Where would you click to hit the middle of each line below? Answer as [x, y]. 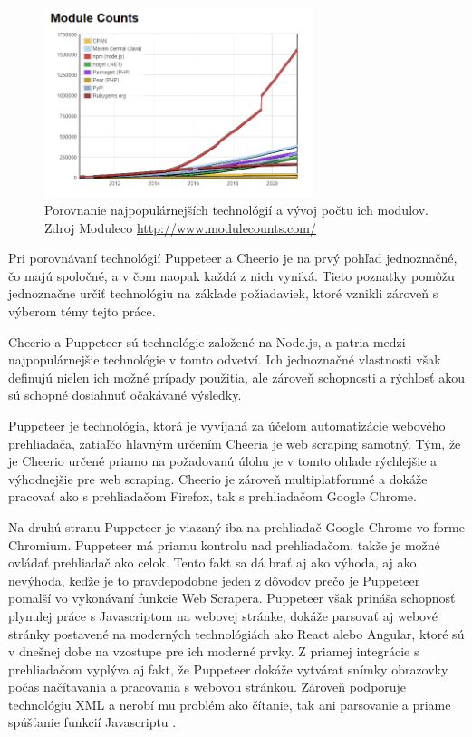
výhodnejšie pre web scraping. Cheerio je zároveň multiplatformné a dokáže [218, 478]
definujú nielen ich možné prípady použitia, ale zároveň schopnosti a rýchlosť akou [236, 377]
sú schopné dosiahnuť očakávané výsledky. [125, 395]
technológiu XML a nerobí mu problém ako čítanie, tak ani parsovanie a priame [230, 704]
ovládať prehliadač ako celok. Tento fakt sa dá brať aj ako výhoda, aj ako [212, 562]
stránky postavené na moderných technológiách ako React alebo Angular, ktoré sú [236, 633]
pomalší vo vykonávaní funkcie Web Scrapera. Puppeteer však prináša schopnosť [232, 598]
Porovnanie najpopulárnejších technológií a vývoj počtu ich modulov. [236, 210]
